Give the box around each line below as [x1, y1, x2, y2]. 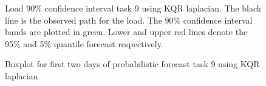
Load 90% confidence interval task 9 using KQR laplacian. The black [5, 2, 262, 14]
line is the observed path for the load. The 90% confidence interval [5, 13, 253, 26]
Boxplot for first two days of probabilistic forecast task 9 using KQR [5, 58, 260, 70]
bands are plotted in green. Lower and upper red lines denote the [5, 25, 248, 38]
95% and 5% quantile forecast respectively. [5, 37, 163, 50]
